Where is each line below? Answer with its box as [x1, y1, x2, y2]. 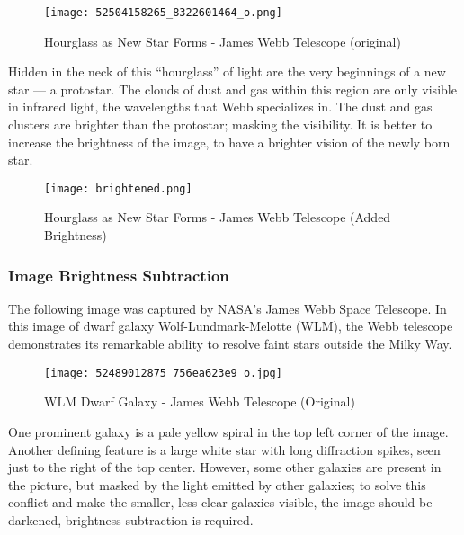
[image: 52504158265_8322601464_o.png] [44, 6, 282, 19]
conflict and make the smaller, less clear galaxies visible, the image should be [8, 493, 433, 512]
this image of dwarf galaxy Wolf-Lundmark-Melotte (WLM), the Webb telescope [8, 317, 453, 335]
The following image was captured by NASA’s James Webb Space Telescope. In [8, 299, 447, 317]
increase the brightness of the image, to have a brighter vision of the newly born [8, 132, 451, 151]
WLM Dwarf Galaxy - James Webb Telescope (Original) [44, 392, 355, 411]
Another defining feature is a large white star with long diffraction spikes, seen [8, 440, 441, 459]
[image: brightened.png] [44, 182, 192, 195]
